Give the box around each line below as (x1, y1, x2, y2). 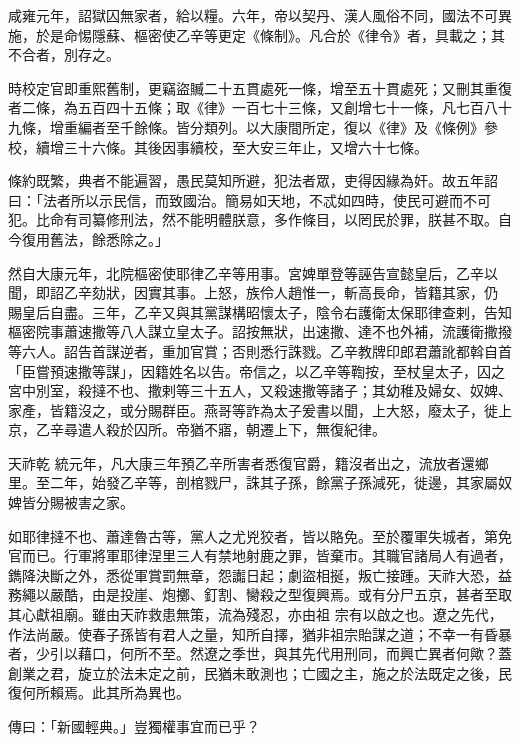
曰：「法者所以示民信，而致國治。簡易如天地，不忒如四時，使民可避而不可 (8, 189, 491, 210)
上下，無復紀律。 (273, 419, 386, 440)
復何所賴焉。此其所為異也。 (8, 682, 190, 703)
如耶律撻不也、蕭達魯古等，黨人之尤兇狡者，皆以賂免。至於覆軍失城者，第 (8, 525, 498, 546)
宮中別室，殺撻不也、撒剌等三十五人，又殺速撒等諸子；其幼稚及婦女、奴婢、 (8, 380, 512, 401)
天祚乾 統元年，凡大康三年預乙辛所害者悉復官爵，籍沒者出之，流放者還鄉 (8, 452, 489, 473)
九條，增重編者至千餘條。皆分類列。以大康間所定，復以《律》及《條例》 (8, 116, 484, 137)
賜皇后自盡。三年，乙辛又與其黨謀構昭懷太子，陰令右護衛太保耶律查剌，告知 (8, 301, 512, 322)
